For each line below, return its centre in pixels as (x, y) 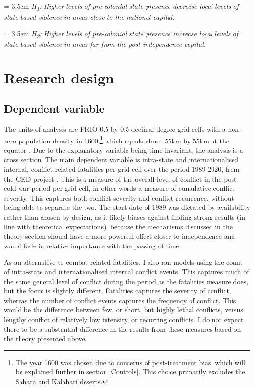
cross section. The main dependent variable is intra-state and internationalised (121, 159)
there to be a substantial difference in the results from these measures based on (123, 329)
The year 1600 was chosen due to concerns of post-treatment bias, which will (130, 362)
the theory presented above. (45, 338)
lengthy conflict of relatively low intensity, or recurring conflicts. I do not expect (124, 319)
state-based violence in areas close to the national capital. (89, 17)
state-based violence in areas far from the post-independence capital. (105, 44)
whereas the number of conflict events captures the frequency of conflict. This (120, 300)
